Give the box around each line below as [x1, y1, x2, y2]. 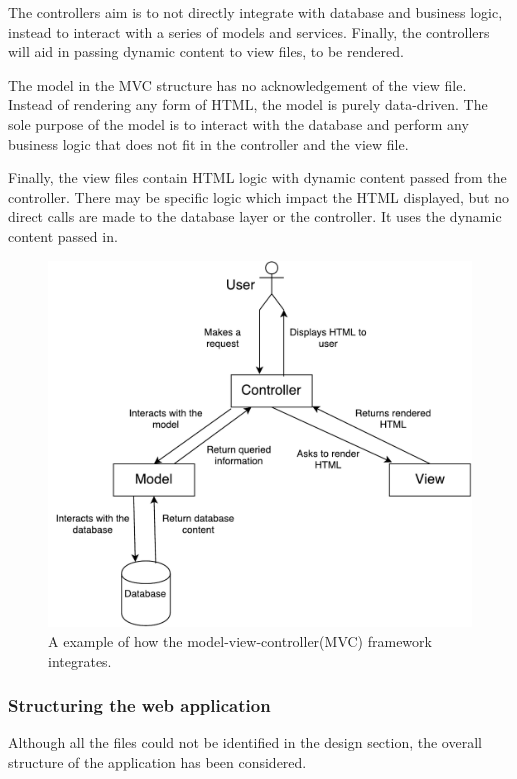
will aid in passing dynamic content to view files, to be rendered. [8, 41, 404, 62]
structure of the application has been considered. [8, 751, 307, 772]
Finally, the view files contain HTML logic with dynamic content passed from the [8, 167, 507, 188]
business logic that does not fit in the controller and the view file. [8, 133, 409, 154]
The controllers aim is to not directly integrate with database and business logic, [8, 2, 503, 22]
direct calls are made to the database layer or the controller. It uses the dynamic [8, 206, 502, 227]
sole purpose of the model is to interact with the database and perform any [8, 113, 469, 134]
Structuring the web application [8, 693, 271, 718]
